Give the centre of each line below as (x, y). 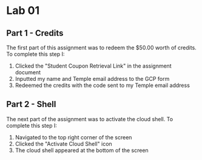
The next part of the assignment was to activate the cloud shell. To (90, 119)
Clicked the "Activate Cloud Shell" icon (63, 144)
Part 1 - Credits (35, 33)
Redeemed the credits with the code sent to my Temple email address (102, 85)
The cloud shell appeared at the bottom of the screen (82, 150)
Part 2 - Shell (31, 104)
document (28, 72)
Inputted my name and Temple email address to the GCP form (92, 79)
